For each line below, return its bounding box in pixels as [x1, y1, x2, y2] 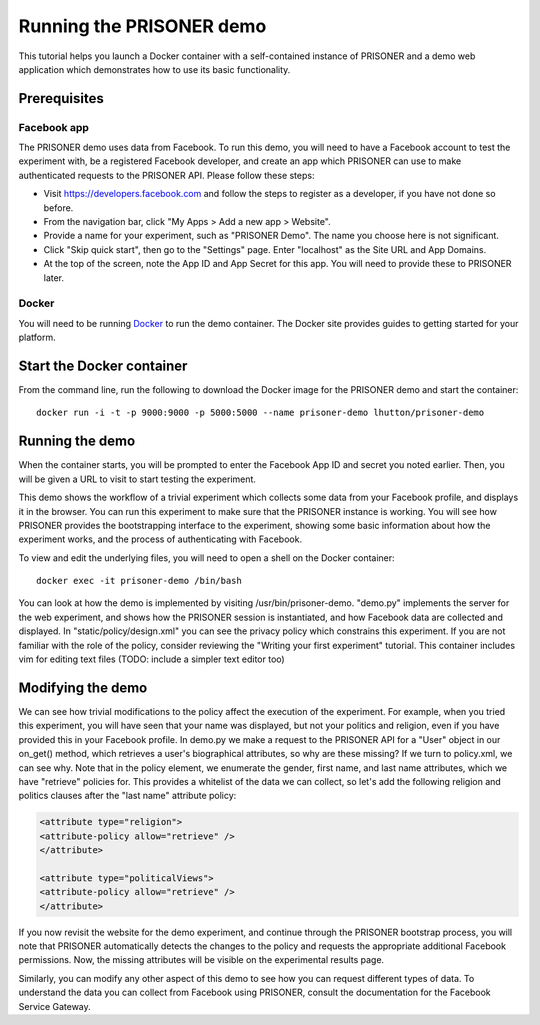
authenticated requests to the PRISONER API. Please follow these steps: [18, 169, 315, 181]
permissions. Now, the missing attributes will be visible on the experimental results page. [18, 954, 385, 966]
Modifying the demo [18, 679, 148, 696]
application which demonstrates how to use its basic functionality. [18, 63, 291, 75]
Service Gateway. [18, 1000, 92, 1012]
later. [43, 271, 65, 284]
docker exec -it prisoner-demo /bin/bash [36, 575, 242, 587]
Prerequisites [18, 90, 104, 107]
